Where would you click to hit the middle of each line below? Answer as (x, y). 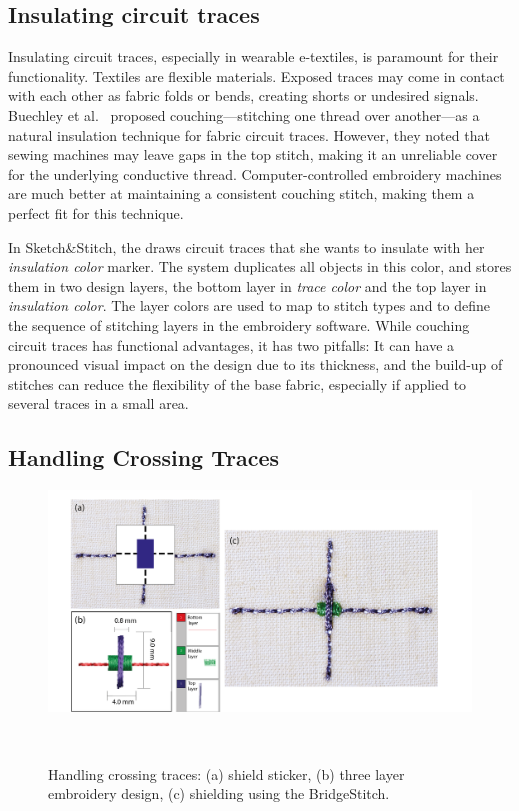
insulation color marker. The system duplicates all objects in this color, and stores (260, 266)
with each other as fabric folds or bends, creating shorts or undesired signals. (243, 95)
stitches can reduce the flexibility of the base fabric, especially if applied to (237, 383)
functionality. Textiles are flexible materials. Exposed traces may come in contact (256, 75)
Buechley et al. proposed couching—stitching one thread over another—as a (244, 114)
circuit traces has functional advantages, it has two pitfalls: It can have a (231, 344)
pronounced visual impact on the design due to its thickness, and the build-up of (255, 364)
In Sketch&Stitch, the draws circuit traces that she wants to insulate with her (246, 246)
